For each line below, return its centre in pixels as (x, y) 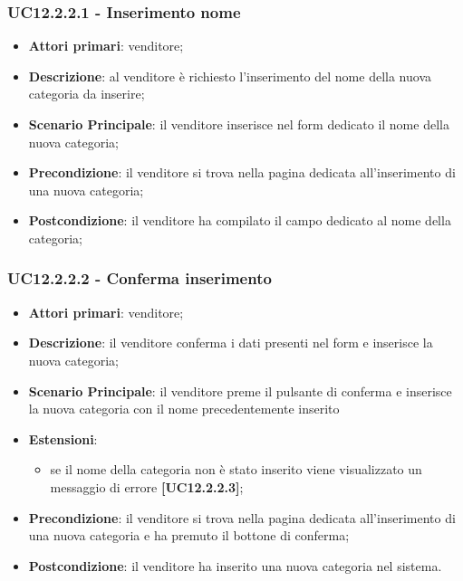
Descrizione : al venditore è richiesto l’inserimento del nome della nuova (230, 76)
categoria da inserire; (87, 94)
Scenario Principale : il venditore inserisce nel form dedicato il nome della (239, 124)
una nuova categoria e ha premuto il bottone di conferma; (189, 535)
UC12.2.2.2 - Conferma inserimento (140, 278)
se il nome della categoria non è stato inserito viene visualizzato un (236, 469)
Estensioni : (63, 438)
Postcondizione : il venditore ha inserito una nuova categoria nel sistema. (235, 565)
